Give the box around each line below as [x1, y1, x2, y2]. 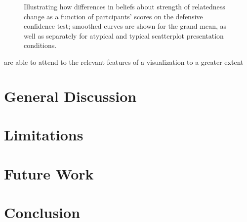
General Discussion [4, 86, 137, 106]
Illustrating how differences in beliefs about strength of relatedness [24, 1, 225, 11]
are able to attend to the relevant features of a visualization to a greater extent [4, 56, 244, 67]
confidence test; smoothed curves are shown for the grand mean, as [24, 21, 227, 31]
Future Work [4, 163, 94, 183]
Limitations [4, 125, 83, 145]
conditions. [24, 40, 57, 50]
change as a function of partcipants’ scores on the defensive [24, 11, 203, 21]
